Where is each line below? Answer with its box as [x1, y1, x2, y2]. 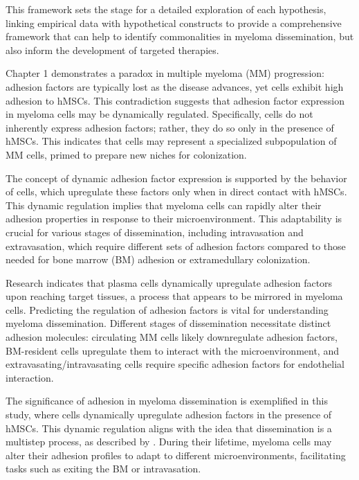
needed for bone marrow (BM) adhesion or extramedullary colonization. [6, 252, 311, 267]
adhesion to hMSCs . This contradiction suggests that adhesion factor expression [6, 93, 345, 107]
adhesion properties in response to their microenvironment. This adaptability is [6, 211, 342, 226]
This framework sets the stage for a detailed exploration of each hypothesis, [6, 2, 326, 16]
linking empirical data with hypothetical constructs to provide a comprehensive [6, 15, 342, 30]
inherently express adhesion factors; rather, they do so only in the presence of [6, 120, 334, 134]
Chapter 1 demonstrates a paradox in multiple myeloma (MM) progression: [6, 66, 324, 80]
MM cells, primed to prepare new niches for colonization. [6, 147, 247, 161]
